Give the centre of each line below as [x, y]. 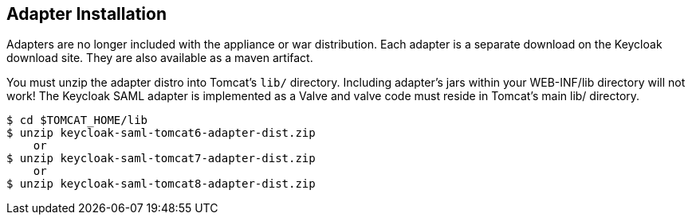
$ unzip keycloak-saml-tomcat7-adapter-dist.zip [161, 159]
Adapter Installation [87, 14]
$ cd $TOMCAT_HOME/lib [77, 120]
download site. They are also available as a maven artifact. [160, 58]
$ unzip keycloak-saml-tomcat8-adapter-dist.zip [161, 184]
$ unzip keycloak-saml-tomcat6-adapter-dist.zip [161, 133]
